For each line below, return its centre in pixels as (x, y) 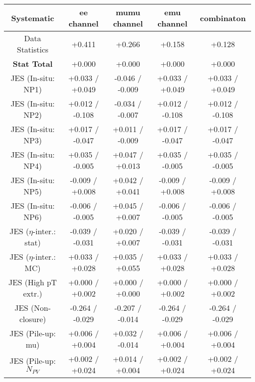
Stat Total (33, 64)
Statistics (33, 49)
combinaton (223, 18)
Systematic (33, 18)
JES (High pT (33, 282)
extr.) (33, 293)
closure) (33, 319)
